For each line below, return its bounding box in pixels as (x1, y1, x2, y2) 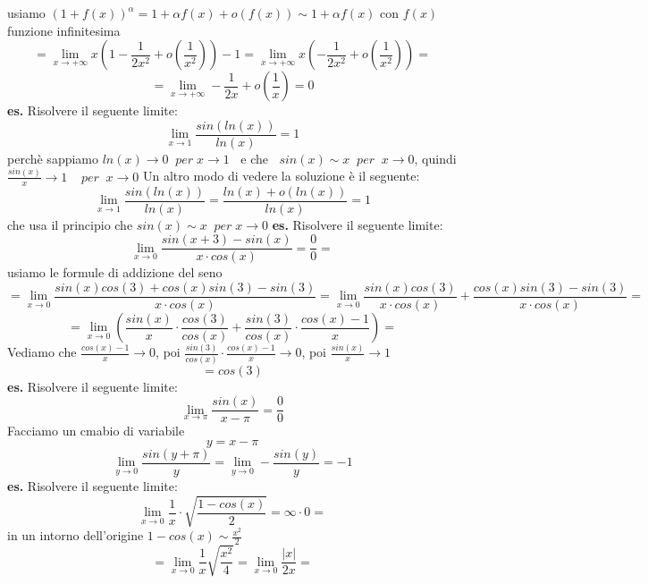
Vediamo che (7, 343, 77, 361)
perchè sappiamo (7, 148, 99, 167)
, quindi (414, 148, 457, 167)
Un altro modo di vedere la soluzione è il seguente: (143, 166, 420, 185)
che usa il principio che (7, 215, 133, 233)
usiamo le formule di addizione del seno (7, 263, 223, 282)
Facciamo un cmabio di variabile (7, 421, 185, 440)
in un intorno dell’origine (7, 526, 144, 545)
